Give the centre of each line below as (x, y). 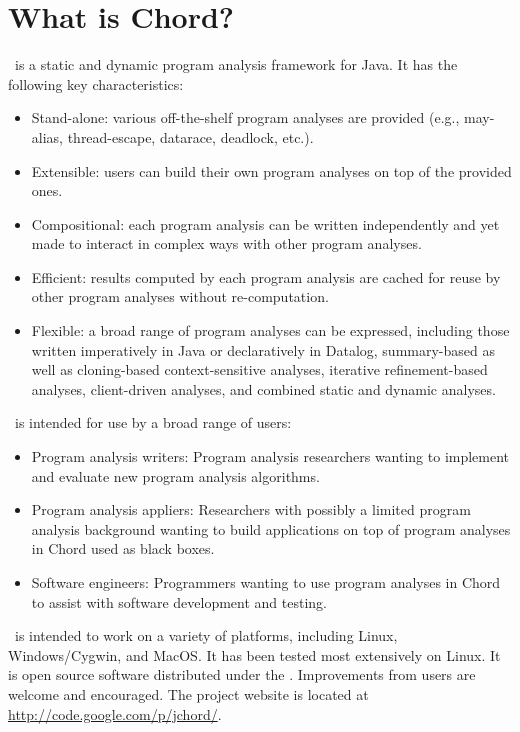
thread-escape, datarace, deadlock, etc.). (190, 136)
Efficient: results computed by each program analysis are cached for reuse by (266, 276)
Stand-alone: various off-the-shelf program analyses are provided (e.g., (245, 117)
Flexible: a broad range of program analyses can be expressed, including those (270, 330)
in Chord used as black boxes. (123, 548)
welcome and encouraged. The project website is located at (188, 693)
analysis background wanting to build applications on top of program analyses (271, 528)
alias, (47, 136)
